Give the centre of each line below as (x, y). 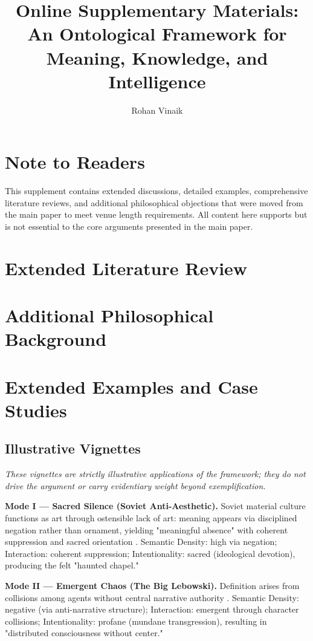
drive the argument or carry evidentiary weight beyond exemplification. (135, 485)
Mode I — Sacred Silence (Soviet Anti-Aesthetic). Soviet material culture (155, 506)
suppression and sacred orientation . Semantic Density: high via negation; (141, 542)
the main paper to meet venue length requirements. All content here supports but (156, 214)
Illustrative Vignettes (73, 448)
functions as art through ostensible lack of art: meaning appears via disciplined (151, 518)
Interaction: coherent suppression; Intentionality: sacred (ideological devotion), (150, 553)
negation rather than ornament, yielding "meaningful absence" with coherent (147, 529)
